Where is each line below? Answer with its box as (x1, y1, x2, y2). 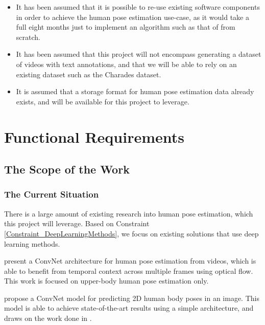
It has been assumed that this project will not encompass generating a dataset (16, 49, 261, 59)
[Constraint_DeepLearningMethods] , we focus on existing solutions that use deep (4, 228, 259, 239)
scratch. (16, 31, 40, 42)
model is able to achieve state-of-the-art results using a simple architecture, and (4, 302, 254, 313)
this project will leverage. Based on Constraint (4, 218, 150, 229)
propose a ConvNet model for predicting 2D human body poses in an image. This (4, 292, 259, 303)
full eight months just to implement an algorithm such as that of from (16, 21, 235, 32)
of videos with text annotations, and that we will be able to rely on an (16, 58, 237, 69)
